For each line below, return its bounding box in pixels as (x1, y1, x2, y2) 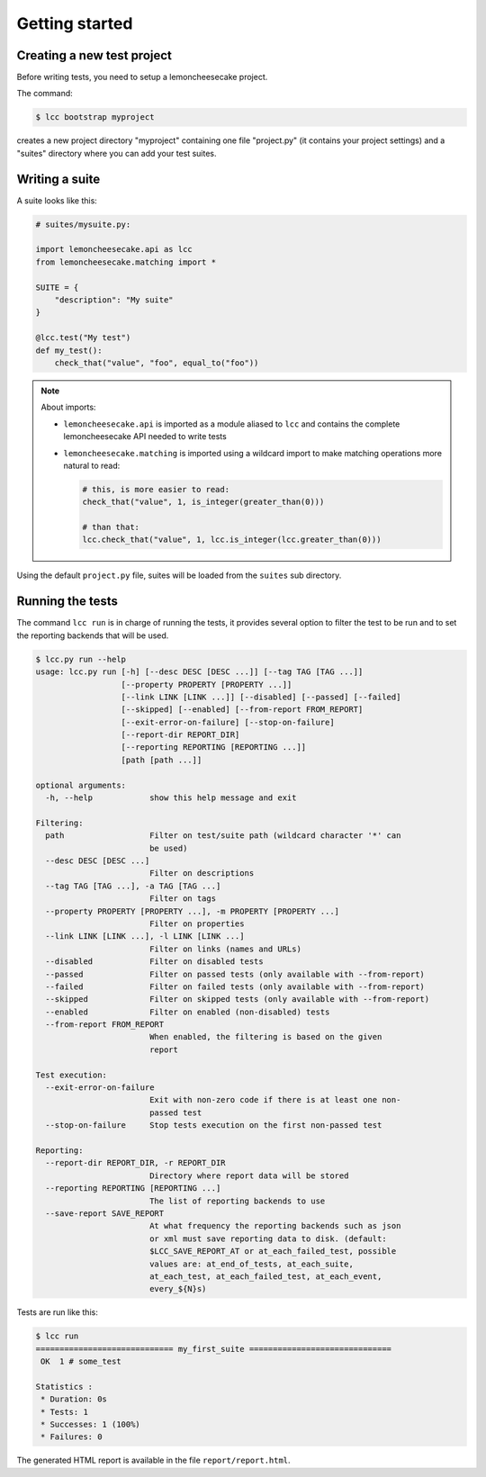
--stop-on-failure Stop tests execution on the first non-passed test (45, 1121, 382, 1130)
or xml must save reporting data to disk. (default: (148, 1233, 387, 1244)
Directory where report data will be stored (148, 1170, 349, 1181)
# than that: (82, 522, 139, 533)
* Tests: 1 (40, 1407, 89, 1417)
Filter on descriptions (148, 869, 255, 878)
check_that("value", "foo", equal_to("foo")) (54, 358, 259, 368)
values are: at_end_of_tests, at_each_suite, (148, 1258, 355, 1269)
